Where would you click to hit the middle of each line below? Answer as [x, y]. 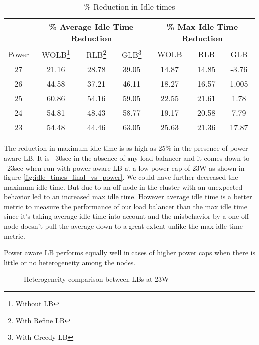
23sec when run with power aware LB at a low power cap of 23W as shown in [126, 167]
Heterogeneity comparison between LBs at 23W [97, 279]
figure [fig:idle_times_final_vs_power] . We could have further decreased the [121, 177]
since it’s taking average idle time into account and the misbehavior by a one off [127, 216]
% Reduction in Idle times [129, 7]
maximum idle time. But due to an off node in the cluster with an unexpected [123, 187]
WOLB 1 [56, 54]
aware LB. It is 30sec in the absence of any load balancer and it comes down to [127, 157]
